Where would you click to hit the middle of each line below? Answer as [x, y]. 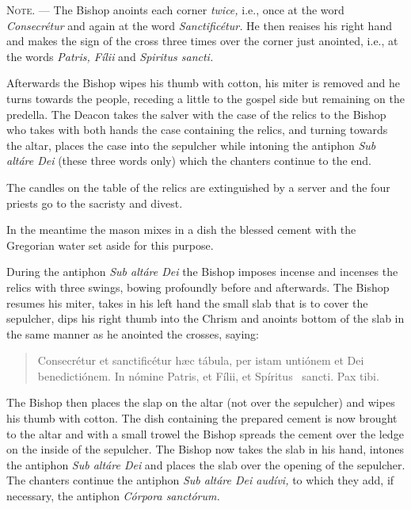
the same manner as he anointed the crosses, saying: [133, 333]
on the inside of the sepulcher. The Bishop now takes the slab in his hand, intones [205, 449]
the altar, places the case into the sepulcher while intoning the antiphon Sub [191, 145]
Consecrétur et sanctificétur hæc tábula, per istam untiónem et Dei [201, 360]
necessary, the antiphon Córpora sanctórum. [113, 496]
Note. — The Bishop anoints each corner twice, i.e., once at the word [175, 10]
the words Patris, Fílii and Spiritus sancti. [110, 56]
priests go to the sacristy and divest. [95, 203]
